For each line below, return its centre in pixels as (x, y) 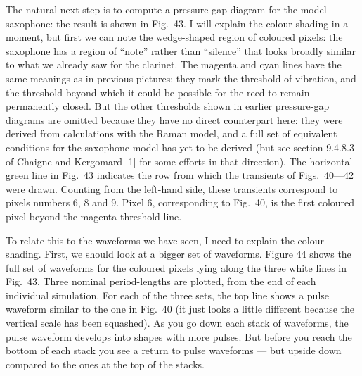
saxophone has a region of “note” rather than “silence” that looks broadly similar (181, 50)
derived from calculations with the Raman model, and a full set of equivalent (172, 133)
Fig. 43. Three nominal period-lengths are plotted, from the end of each (161, 281)
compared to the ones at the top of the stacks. (105, 364)
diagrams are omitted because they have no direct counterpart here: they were (174, 119)
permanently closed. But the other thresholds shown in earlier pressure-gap (168, 106)
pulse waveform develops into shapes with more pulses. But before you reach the (179, 336)
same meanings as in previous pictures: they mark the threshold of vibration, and (181, 78)
